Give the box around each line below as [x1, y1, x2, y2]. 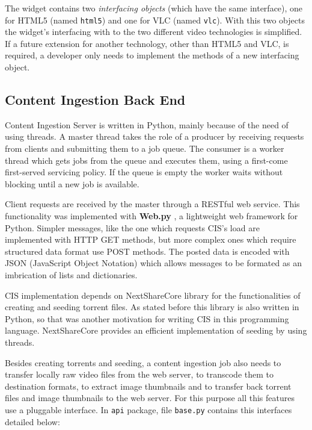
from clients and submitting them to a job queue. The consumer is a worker [5, 142, 284, 155]
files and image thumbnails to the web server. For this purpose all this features [5, 391, 295, 404]
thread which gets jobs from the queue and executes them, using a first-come [5, 154, 288, 166]
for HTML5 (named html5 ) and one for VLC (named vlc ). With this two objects [5, 13, 305, 26]
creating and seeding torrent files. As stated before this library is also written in [5, 301, 299, 313]
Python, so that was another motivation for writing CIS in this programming [5, 312, 289, 325]
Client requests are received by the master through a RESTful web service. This [5, 198, 300, 210]
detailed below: [5, 415, 60, 428]
